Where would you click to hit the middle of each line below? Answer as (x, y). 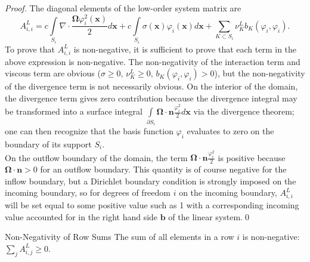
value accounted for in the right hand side (81, 216)
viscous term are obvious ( (53, 73)
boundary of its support (48, 144)
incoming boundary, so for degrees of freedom (88, 192)
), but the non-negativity (260, 73)
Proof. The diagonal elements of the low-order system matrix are (123, 8)
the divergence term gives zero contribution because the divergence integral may (151, 98)
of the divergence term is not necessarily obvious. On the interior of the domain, (151, 86)
